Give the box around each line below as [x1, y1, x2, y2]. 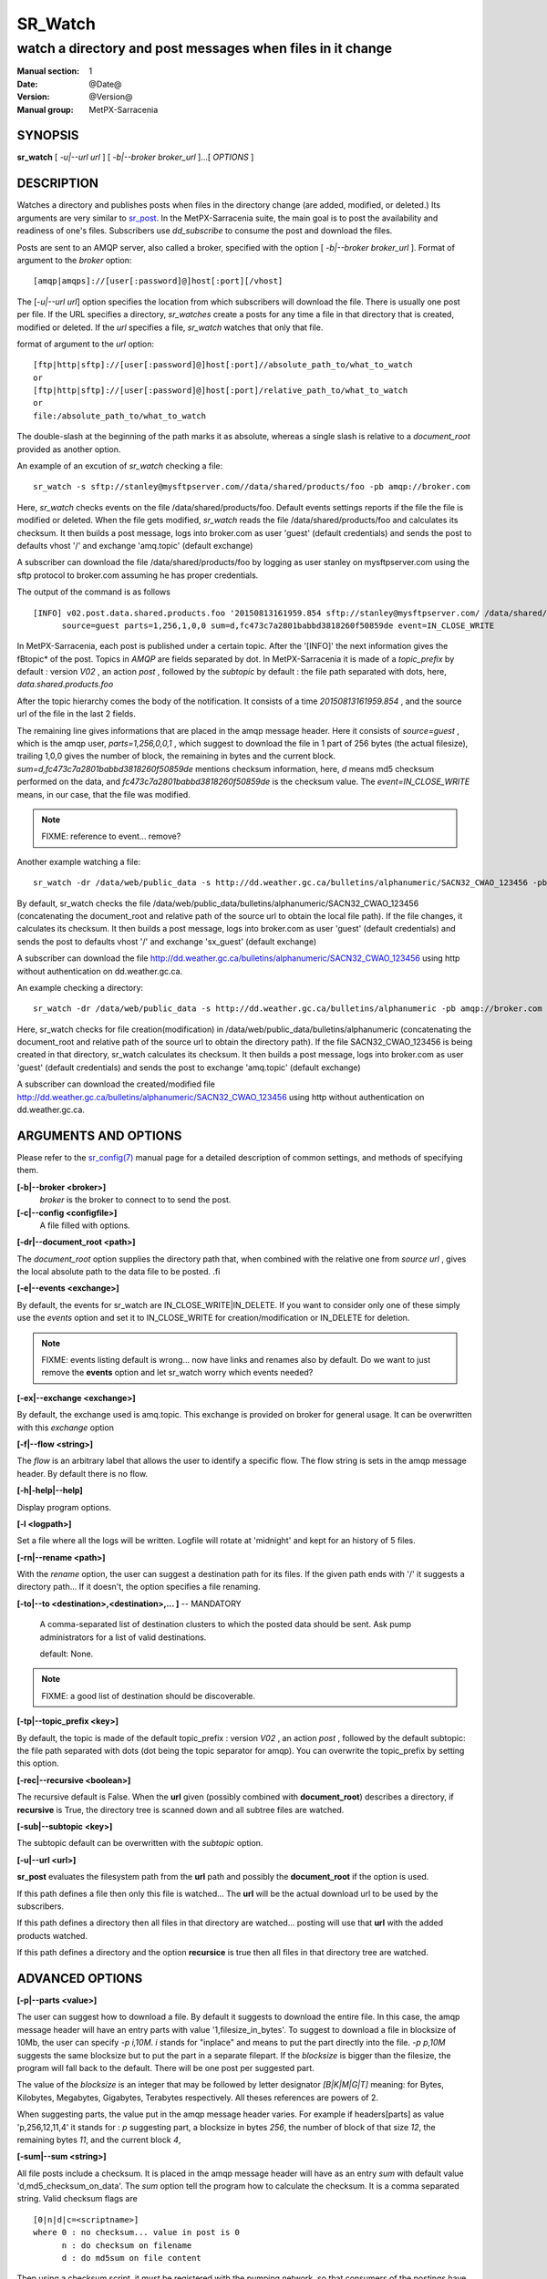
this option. [16, 1758, 59, 1769]
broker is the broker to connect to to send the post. [39, 1194, 232, 1205]
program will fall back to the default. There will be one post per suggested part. [16, 2062, 315, 2073]
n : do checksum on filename [61, 2240, 192, 2251]
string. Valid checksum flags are [16, 2193, 139, 2204]
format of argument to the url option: [16, 338, 155, 349]
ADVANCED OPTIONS [16, 1970, 143, 1986]
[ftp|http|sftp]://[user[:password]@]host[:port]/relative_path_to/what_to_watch [33, 386, 408, 396]
